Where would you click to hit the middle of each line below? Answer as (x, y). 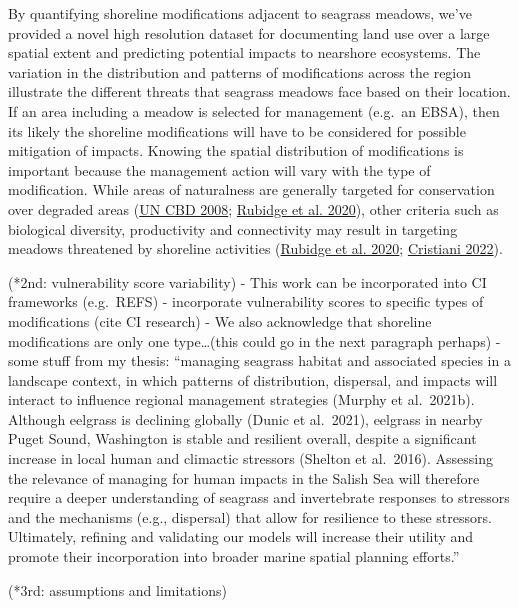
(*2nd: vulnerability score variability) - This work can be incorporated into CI (247, 281)
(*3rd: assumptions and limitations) (117, 589)
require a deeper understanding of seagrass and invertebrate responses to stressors (259, 497)
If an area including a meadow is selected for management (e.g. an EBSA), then (254, 110)
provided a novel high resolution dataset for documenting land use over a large (249, 32)
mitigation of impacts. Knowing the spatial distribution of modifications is (236, 150)
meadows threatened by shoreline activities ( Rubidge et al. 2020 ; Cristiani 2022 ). (255, 248)
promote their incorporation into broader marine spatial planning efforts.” (234, 556)
